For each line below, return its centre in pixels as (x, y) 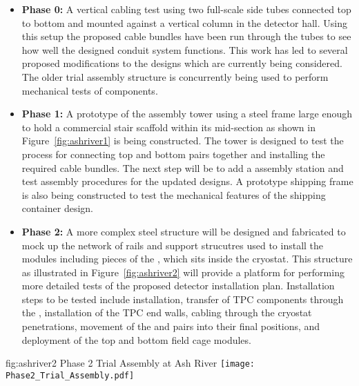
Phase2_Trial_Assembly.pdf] (70, 375)
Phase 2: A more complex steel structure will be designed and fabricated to (184, 231)
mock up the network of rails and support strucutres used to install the (173, 245)
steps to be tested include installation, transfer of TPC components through (183, 299)
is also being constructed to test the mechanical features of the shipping (174, 194)
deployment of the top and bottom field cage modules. (136, 339)
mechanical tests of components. (90, 90)
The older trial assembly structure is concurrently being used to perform (175, 76)
